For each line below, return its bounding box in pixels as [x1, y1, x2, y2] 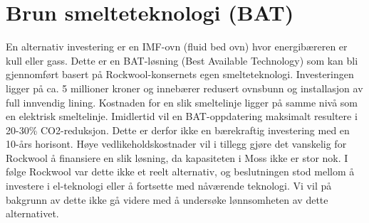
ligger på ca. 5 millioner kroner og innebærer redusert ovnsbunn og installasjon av [6, 80, 363, 95]
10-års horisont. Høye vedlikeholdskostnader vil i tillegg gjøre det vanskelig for [6, 136, 347, 151]
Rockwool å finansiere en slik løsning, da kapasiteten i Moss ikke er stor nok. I [6, 150, 348, 165]
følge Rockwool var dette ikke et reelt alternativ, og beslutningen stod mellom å [6, 164, 355, 179]
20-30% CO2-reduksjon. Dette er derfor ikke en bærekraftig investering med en [6, 122, 350, 137]
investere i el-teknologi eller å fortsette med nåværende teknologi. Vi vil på [6, 178, 332, 193]
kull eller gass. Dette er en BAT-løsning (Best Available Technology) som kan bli [6, 53, 358, 67]
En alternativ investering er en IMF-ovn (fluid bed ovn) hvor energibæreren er [6, 39, 348, 54]
